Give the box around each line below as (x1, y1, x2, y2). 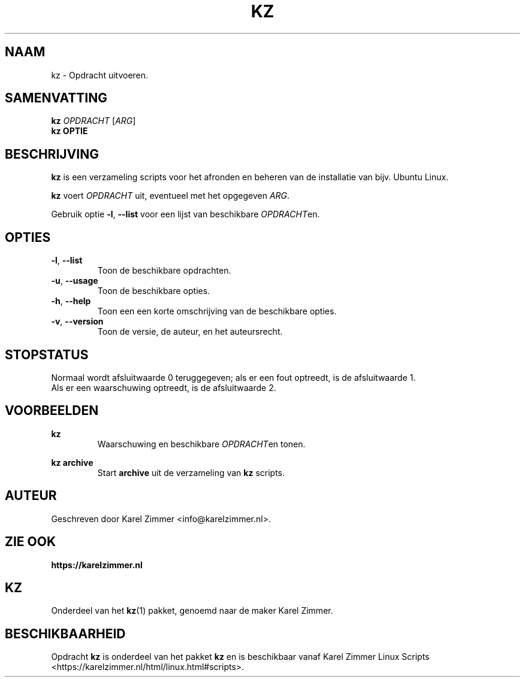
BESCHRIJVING (5, 146, 99, 162)
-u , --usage (51, 275, 98, 286)
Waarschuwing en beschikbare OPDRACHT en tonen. (97, 438, 306, 449)
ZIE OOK (5, 534, 56, 550)
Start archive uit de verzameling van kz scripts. (97, 467, 285, 478)
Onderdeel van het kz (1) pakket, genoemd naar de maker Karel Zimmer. (51, 605, 333, 616)
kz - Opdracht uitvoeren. (51, 69, 149, 80)
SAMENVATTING (5, 90, 107, 106)
